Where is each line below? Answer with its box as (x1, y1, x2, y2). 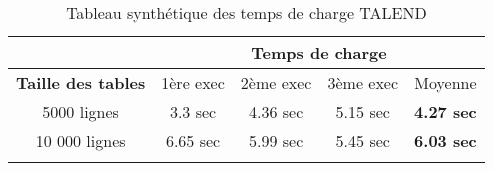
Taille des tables (16, 71, 146, 94)
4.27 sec (414, 100, 477, 123)
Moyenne (414, 71, 477, 94)
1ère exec (161, 71, 225, 94)
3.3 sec (169, 100, 217, 123)
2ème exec (240, 71, 312, 94)
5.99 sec (248, 129, 304, 152)
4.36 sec (248, 100, 304, 123)
